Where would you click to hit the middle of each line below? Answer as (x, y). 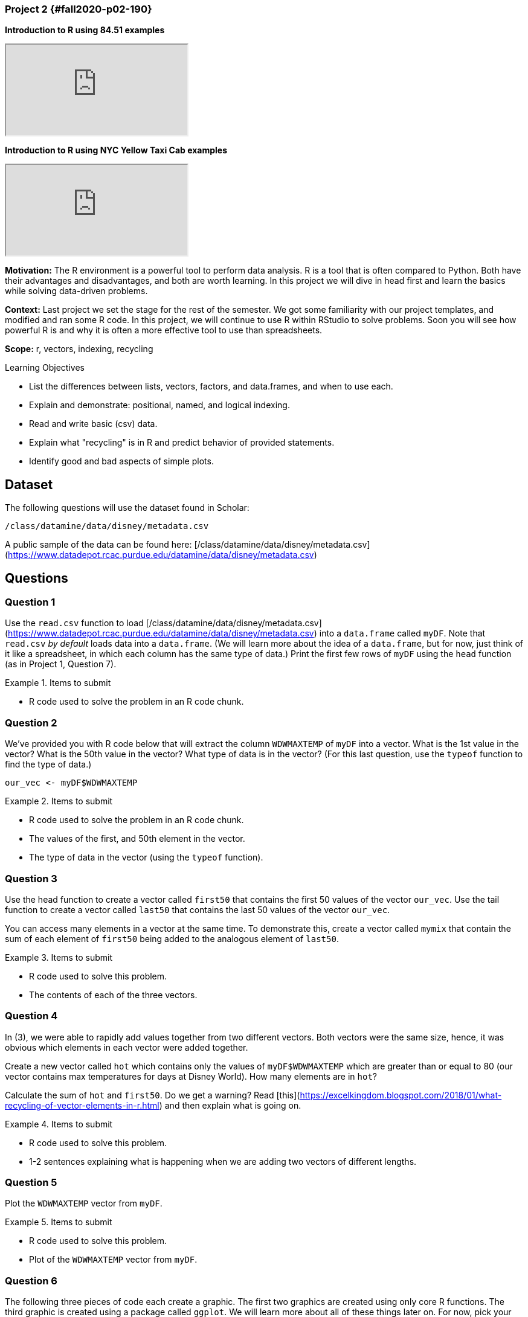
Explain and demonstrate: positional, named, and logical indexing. (159, 405)
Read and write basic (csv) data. (93, 424)
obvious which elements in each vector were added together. (127, 1047)
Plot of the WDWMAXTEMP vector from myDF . (113, 1260)
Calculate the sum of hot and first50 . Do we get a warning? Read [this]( (153, 1095)
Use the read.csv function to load (74, 623)
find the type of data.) (48, 764)
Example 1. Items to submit (58, 683)
